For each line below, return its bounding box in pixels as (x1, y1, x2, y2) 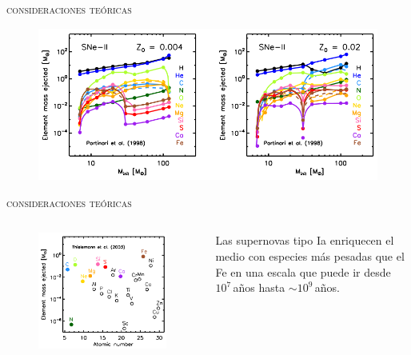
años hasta (233, 279, 285, 296)
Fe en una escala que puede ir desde (215, 263, 391, 280)
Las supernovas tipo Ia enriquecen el (215, 232, 394, 249)
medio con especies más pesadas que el (215, 247, 405, 264)
